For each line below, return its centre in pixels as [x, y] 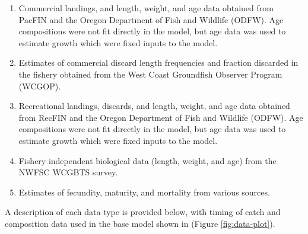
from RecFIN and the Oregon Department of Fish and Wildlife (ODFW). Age [161, 117]
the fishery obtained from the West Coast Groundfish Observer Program [150, 74]
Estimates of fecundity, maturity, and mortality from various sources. [144, 192]
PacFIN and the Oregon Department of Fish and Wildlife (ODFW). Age [151, 19]
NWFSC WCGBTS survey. [68, 172]
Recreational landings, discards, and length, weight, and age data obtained [154, 106]
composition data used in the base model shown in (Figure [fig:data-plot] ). [140, 223]
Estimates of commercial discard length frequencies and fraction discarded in [158, 62]
